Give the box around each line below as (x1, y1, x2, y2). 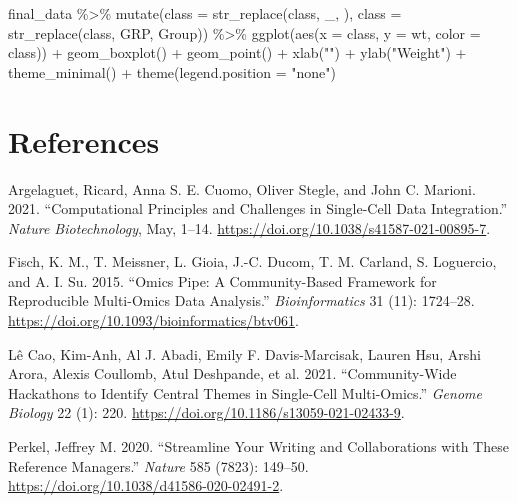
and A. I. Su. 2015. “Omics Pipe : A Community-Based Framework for (8, 270, 437, 291)
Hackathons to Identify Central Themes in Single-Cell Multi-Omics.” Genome (8, 382, 482, 403)
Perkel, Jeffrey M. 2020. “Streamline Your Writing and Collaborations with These (8, 436, 509, 457)
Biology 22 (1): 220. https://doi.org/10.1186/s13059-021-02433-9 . (8, 402, 405, 423)
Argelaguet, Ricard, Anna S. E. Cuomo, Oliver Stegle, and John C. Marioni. (8, 178, 476, 199)
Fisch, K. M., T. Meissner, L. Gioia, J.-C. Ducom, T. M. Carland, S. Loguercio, (8, 251, 497, 272)
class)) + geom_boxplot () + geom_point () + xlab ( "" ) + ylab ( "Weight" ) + (8, 42, 467, 63)
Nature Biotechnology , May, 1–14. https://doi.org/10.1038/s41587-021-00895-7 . (8, 217, 491, 238)
